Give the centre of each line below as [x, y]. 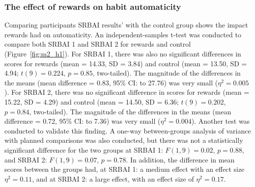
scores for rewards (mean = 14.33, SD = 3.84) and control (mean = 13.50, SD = [126, 63]
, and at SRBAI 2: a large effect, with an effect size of [113, 178]
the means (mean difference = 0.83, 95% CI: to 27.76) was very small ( [111, 82]
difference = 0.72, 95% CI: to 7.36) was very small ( [83, 121]
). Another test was [221, 121]
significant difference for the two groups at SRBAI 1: [84, 149]
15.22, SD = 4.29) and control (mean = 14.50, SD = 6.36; [92, 101]
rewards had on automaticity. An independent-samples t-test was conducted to [123, 34]
